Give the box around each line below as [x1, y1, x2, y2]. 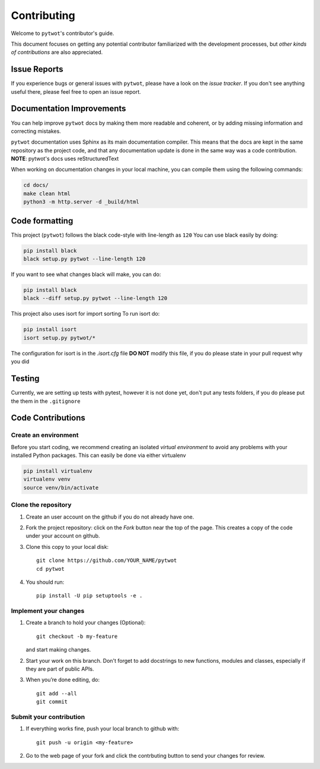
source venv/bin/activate [23, 484, 99, 491]
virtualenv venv [23, 476, 71, 483]
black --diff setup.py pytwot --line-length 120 [23, 295, 168, 302]
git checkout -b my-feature [36, 633, 118, 640]
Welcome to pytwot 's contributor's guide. [11, 30, 114, 37]
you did [11, 358, 30, 365]
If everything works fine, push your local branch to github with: [25, 725, 180, 732]
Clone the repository [11, 501, 72, 509]
